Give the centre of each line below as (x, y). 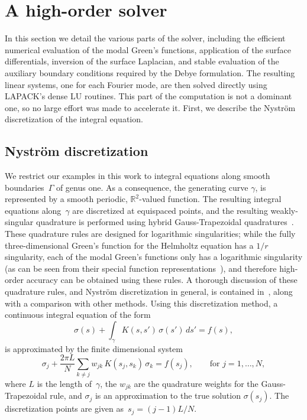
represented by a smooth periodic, (66, 199)
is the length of (64, 383)
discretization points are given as (64, 408)
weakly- (284, 210)
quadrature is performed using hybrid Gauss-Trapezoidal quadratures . (165, 222)
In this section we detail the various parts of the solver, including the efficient (145, 38)
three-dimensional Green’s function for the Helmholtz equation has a (129, 245)
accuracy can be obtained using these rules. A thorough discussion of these (162, 280)
